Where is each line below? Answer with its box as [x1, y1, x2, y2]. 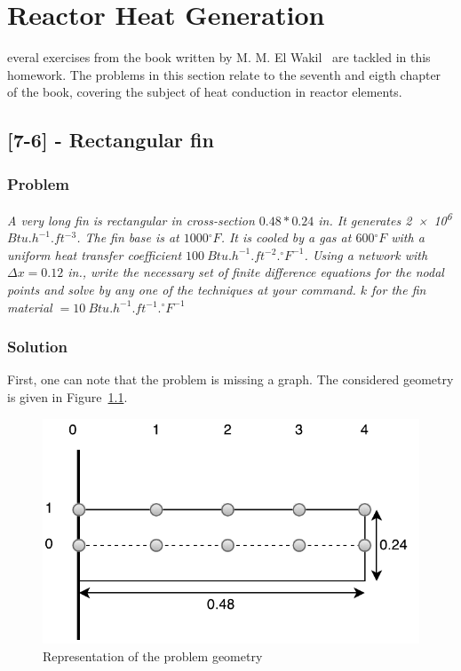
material [7, 297, 52, 316]
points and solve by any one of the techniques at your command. [7, 280, 356, 298]
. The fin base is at [76, 228, 179, 247]
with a [391, 228, 425, 247]
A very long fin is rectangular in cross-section [7, 210, 255, 229]
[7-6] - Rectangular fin [7, 126, 214, 154]
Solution [7, 335, 68, 358]
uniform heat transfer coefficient [7, 245, 182, 264]
